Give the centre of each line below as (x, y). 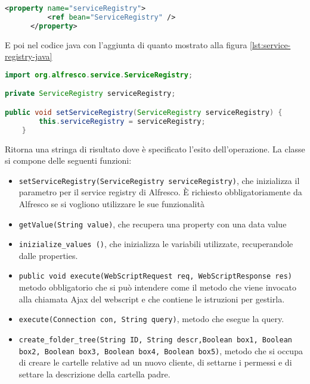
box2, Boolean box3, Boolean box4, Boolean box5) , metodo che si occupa (161, 350)
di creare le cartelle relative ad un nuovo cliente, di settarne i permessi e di (155, 362)
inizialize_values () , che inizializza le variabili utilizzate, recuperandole (156, 244)
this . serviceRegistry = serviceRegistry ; (122, 121)
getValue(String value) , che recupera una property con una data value (153, 224)
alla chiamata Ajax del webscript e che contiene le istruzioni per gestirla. (152, 299)
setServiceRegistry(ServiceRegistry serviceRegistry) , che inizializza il (159, 180)
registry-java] (29, 56)
